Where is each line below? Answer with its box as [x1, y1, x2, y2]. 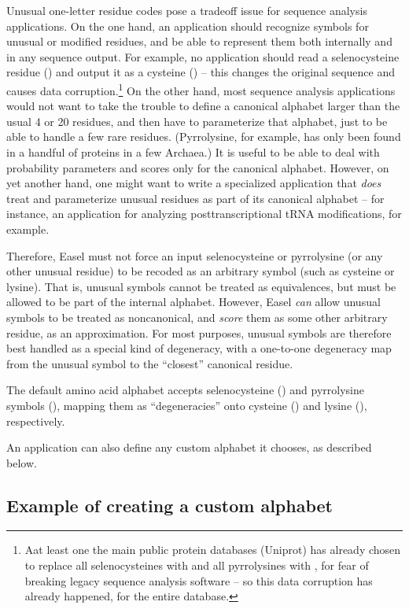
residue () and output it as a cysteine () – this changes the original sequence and [6, 64, 396, 80]
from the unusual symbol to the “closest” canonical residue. [6, 355, 293, 371]
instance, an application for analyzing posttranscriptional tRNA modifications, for [6, 205, 402, 222]
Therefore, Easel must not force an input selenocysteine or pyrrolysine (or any [6, 247, 383, 264]
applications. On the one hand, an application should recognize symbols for [6, 17, 369, 34]
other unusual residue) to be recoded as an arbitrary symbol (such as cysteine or [6, 263, 395, 279]
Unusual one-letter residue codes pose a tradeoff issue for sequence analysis [6, 2, 367, 18]
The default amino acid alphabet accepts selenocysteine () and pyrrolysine [6, 382, 364, 398]
